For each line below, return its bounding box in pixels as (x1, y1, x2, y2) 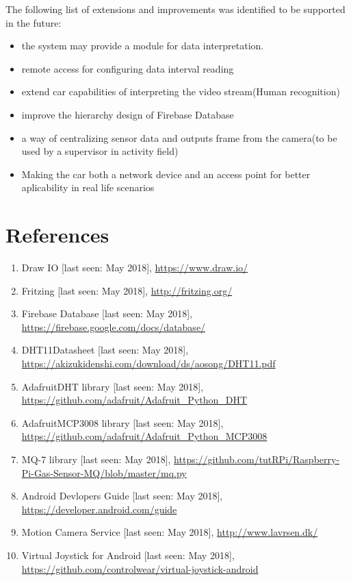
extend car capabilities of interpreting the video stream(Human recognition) (21, 84, 340, 99)
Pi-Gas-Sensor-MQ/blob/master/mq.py (21, 465, 187, 480)
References (5, 221, 109, 249)
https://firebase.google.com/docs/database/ (21, 319, 206, 334)
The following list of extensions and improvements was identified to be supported (5, 2, 346, 16)
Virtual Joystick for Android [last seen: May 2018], (21, 547, 235, 562)
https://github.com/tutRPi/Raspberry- (174, 452, 340, 466)
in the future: (5, 15, 62, 29)
